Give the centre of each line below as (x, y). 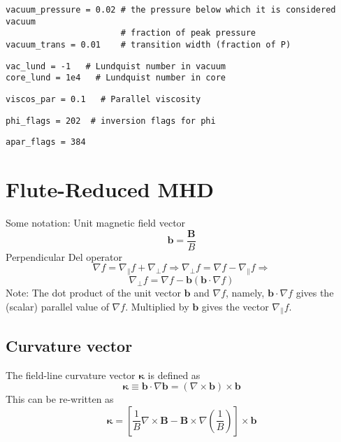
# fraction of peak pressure (188, 33)
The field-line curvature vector (71, 375)
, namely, (245, 293)
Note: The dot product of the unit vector (93, 293)
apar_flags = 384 (46, 142)
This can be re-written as (60, 399)
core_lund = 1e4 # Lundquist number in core (116, 78)
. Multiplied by (157, 306)
